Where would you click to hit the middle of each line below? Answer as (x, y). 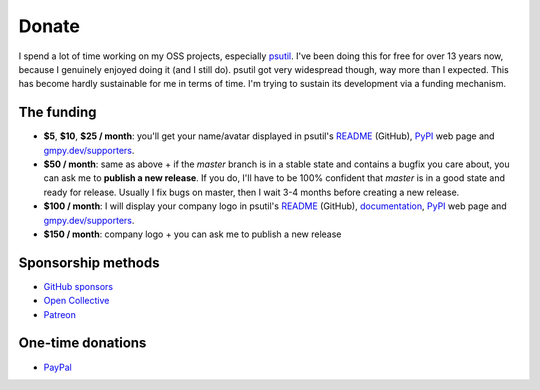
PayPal (57, 367)
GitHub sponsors (78, 286)
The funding (57, 112)
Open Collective (76, 301)
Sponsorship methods (89, 262)
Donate (49, 26)
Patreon (60, 314)
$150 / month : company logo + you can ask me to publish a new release (192, 234)
